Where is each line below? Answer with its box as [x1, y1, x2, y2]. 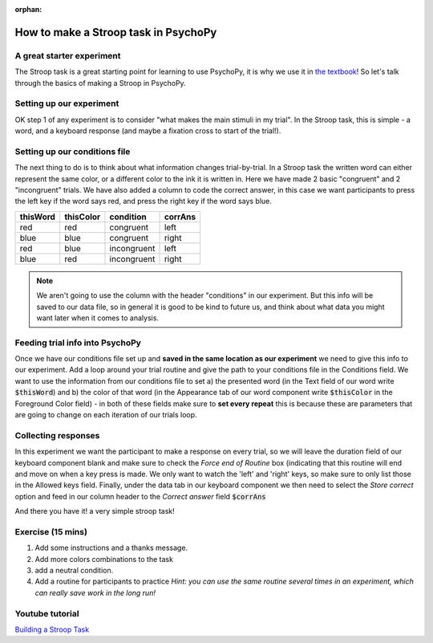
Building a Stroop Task [14, 625, 90, 634]
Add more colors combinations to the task [34, 554, 174, 564]
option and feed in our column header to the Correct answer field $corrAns [14, 491, 266, 501]
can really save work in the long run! [34, 588, 156, 597]
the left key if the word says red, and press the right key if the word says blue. [14, 197, 273, 206]
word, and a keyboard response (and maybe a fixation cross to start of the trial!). [14, 126, 281, 136]
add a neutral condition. [34, 566, 114, 576]
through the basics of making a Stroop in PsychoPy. [14, 78, 186, 87]
